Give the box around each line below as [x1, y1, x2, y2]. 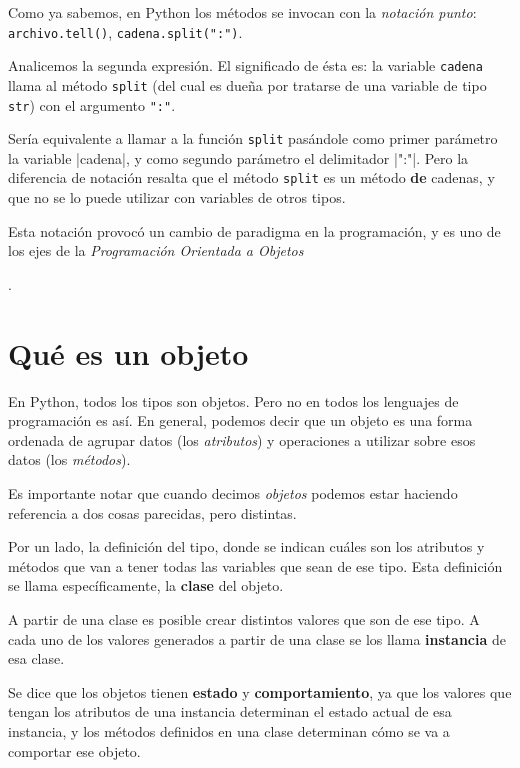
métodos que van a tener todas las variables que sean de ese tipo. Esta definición [8, 555, 503, 576]
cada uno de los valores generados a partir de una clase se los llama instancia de [8, 628, 506, 649]
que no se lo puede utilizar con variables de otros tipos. [8, 187, 346, 208]
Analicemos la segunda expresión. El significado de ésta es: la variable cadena [8, 55, 483, 76]
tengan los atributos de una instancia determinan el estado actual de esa [8, 701, 452, 722]
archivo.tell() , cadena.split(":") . [8, 21, 243, 42]
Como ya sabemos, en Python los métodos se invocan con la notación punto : [8, 2, 477, 22]
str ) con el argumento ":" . [8, 94, 176, 115]
